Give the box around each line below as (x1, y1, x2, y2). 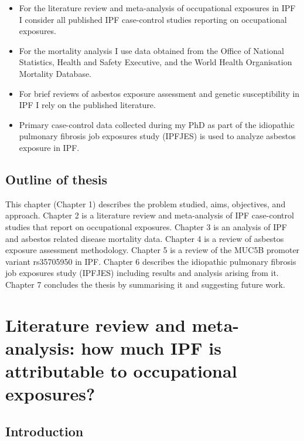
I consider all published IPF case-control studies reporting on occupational (19, 13, 287, 25)
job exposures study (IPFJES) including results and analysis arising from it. (5, 267, 279, 279)
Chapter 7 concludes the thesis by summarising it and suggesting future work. (5, 278, 285, 290)
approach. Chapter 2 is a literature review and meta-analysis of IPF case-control (5, 209, 294, 221)
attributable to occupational (5, 359, 237, 383)
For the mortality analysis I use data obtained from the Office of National (19, 44, 284, 56)
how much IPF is (81, 335, 221, 359)
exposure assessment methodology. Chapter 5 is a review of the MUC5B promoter (5, 244, 300, 256)
